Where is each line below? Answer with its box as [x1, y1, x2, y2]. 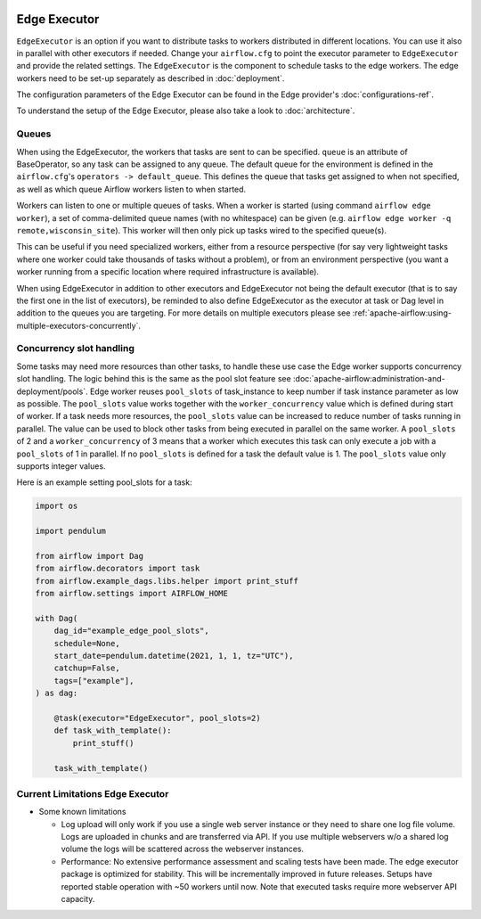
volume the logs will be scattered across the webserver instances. [61, 843, 305, 855]
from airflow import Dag [35, 551, 144, 561]
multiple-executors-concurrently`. [16, 320, 142, 331]
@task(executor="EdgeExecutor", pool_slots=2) [53, 713, 262, 723]
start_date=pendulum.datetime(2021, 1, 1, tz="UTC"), [53, 651, 294, 661]
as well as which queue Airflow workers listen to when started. [16, 184, 247, 194]
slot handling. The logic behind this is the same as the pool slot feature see [16, 373, 291, 384]
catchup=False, [53, 663, 120, 673]
